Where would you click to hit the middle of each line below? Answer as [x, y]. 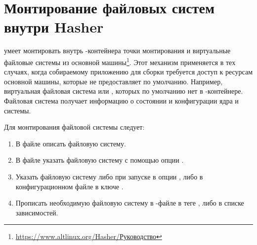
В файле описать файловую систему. [71, 143]
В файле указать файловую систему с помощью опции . [100, 160]
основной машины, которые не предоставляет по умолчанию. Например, [113, 81]
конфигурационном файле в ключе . [69, 186]
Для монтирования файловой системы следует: [74, 127]
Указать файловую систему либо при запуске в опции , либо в [109, 176]
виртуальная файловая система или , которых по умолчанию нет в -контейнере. [124, 91]
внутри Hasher [54, 27]
